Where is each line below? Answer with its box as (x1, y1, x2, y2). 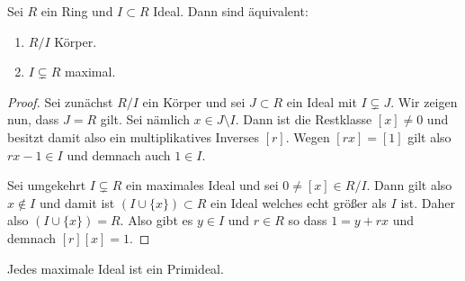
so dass (288, 211, 327, 230)
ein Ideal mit (286, 92, 357, 111)
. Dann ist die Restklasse (235, 110, 372, 129)
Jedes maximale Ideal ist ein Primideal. (7, 258, 224, 277)
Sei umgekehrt (7, 176, 86, 195)
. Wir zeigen (390, 92, 458, 111)
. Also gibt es (120, 211, 193, 230)
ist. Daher (400, 193, 455, 212)
